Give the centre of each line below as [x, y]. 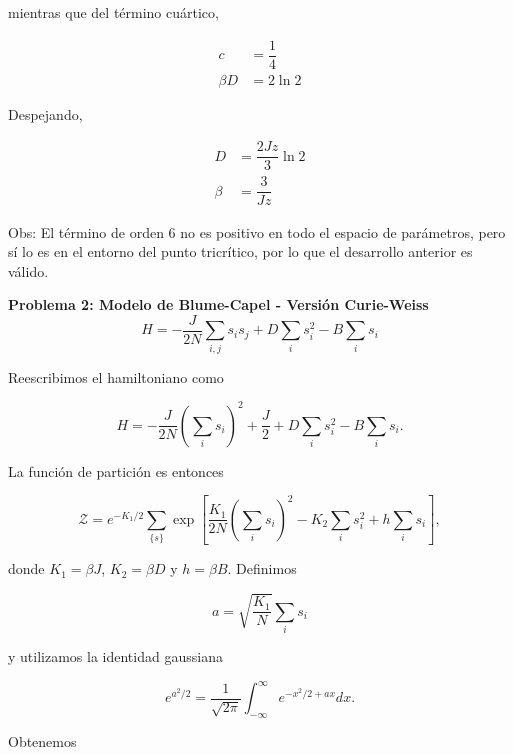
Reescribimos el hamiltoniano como [116, 376]
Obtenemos [42, 740]
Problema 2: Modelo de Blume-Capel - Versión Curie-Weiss [218, 304]
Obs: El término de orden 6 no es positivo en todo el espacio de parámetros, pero [257, 231]
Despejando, [45, 113]
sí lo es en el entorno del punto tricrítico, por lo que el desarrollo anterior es [240, 251]
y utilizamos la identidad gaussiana [115, 655]
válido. [28, 270]
